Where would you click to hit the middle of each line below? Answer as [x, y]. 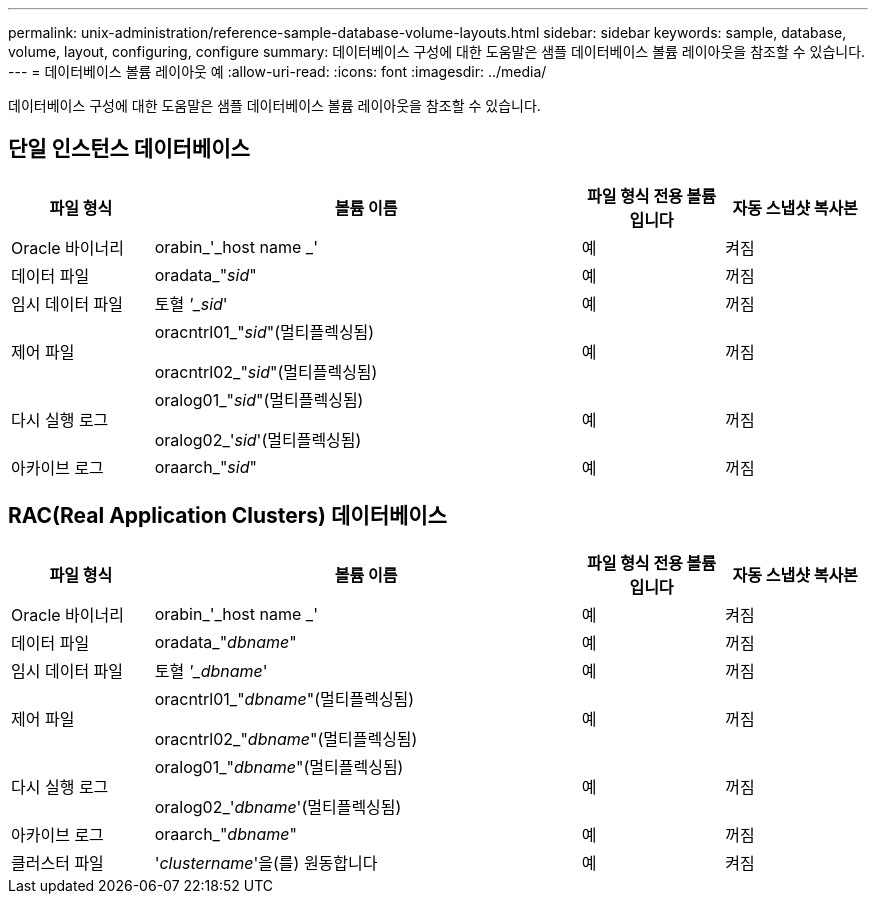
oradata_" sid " [205, 274]
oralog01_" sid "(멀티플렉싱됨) [259, 399]
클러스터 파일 [57, 862]
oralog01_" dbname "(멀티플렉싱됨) [279, 766]
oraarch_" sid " [205, 466]
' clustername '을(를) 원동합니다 [266, 862]
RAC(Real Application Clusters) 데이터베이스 [227, 516]
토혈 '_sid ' [191, 303]
